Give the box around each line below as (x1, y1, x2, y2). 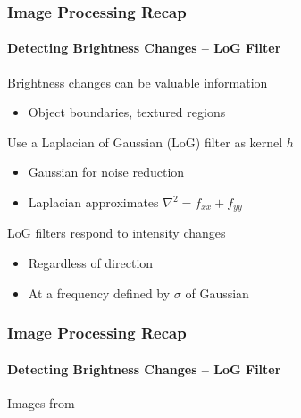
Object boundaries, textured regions (28, 103, 226, 121)
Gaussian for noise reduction (28, 163, 185, 181)
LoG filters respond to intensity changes (7, 223, 226, 242)
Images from (7, 393, 75, 412)
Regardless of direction (28, 254, 154, 272)
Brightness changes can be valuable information (7, 72, 268, 91)
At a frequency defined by (28, 283, 171, 302)
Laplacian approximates (28, 193, 159, 212)
